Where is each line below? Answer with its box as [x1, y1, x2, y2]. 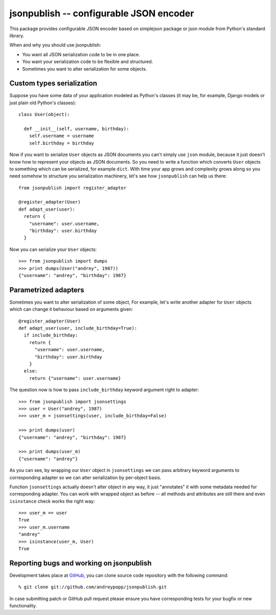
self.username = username [29, 133, 95, 139]
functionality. [9, 603, 37, 609]
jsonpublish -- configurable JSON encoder [9, 8, 194, 19]
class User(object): [18, 111, 70, 118]
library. [9, 32, 25, 38]
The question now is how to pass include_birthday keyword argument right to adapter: [9, 386, 199, 393]
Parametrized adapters [9, 285, 84, 294]
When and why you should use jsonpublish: [9, 42, 101, 48]
